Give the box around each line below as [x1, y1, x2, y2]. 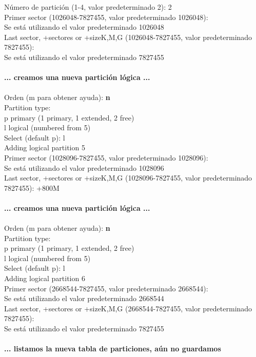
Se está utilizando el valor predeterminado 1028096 [4, 162, 164, 173]
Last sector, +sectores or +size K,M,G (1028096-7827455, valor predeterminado [4, 172, 252, 183]
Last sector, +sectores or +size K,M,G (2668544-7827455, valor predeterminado [4, 303, 252, 313]
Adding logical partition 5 [4, 142, 85, 153]
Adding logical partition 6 [4, 273, 85, 284]
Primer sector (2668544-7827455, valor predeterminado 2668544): [4, 283, 208, 293]
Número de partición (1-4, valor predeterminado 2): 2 [4, 2, 172, 12]
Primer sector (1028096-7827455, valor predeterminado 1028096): [4, 152, 208, 163]
